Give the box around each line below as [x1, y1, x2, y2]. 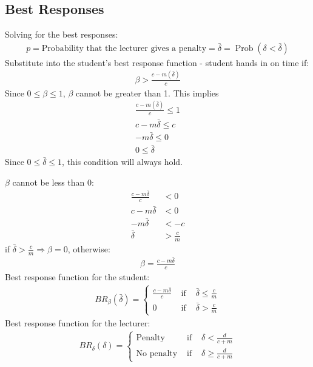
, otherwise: [67, 242, 110, 255]
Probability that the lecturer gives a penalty [41, 44, 207, 53]
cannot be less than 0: [12, 175, 94, 188]
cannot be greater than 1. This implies [75, 86, 219, 99]
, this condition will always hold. [62, 155, 183, 168]
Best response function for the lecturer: [5, 316, 150, 329]
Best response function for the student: [5, 270, 150, 283]
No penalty [136, 349, 178, 358]
